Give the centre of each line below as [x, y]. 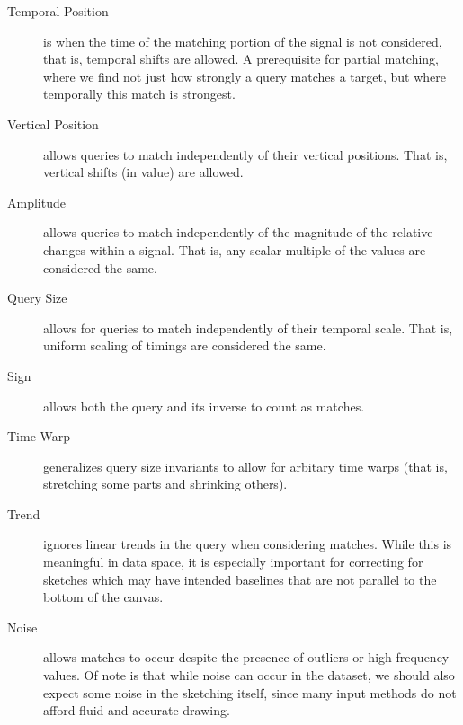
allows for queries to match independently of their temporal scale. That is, [248, 327]
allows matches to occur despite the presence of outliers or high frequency [246, 657]
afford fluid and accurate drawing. [137, 710]
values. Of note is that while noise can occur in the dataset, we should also [249, 675]
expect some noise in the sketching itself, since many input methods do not [250, 692]
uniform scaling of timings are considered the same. [185, 345]
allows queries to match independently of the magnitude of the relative [238, 232]
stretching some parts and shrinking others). [165, 484]
